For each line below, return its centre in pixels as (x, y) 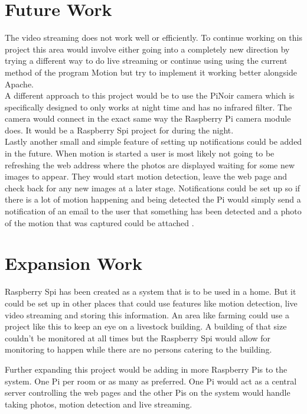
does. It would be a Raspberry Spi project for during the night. (119, 130)
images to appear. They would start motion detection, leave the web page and (146, 176)
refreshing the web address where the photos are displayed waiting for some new (150, 164)
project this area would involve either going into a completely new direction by (147, 49)
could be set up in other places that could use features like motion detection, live (151, 303)
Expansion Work (74, 263)
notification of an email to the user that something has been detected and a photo (153, 211)
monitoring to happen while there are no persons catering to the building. (138, 349)
